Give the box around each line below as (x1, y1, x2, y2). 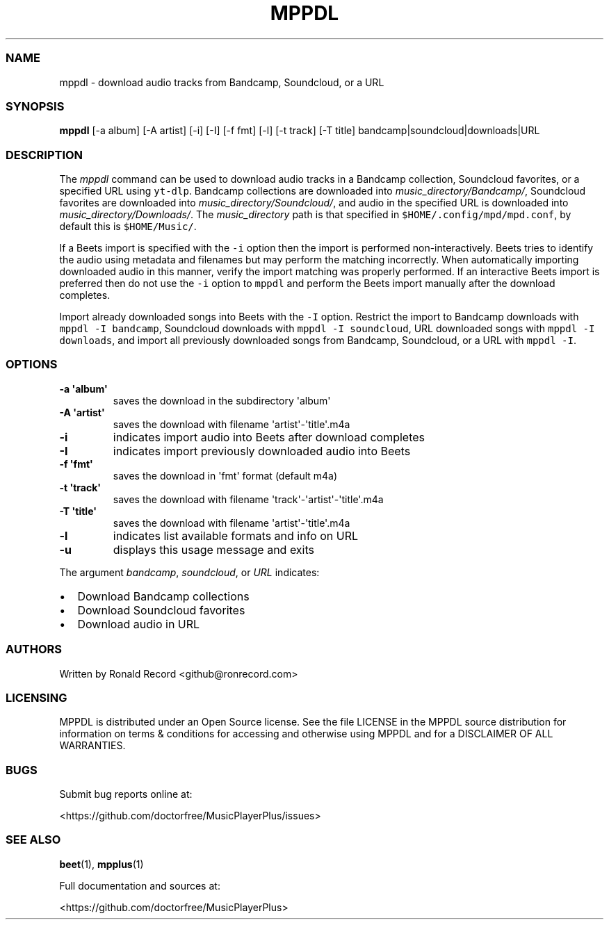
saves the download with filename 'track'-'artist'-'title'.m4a (113, 493, 384, 505)
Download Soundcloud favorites (77, 603, 245, 617)
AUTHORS (6, 642, 63, 657)
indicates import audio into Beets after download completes (113, 429, 425, 444)
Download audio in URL (77, 616, 200, 631)
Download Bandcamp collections (77, 589, 250, 603)
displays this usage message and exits (113, 542, 314, 557)
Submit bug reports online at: (59, 788, 193, 800)
